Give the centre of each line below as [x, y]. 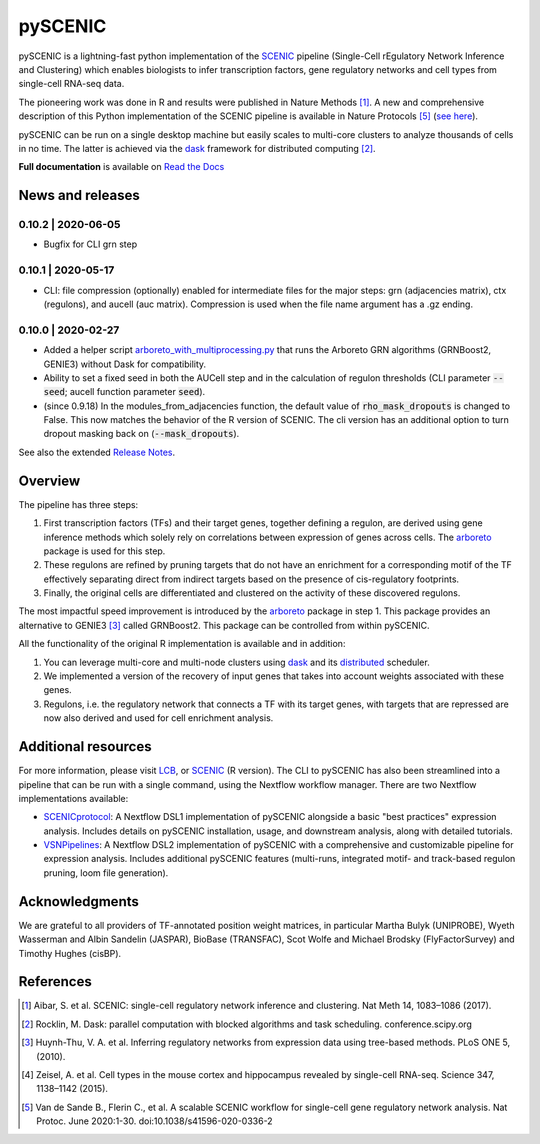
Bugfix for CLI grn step [90, 244]
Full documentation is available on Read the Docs [121, 167]
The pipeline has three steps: [78, 504]
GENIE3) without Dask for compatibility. [125, 364]
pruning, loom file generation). [106, 872]
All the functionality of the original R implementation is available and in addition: [182, 644]
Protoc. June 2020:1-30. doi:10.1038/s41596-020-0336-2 [155, 1121]
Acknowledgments [79, 901]
